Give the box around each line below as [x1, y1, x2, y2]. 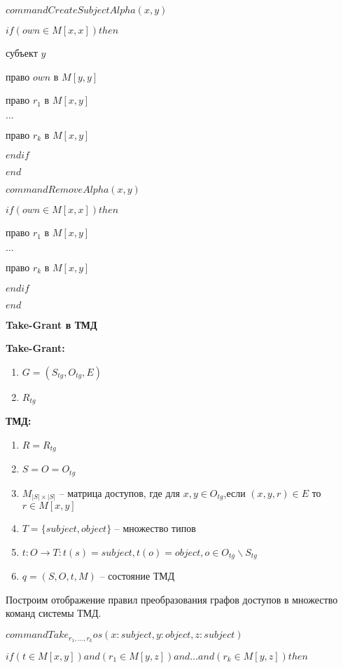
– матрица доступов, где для [59, 485, 180, 500]
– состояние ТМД [99, 568, 175, 583]
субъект [6, 46, 38, 60]
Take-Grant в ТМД [6, 317, 97, 332]
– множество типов [114, 521, 196, 536]
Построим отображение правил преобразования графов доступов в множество [6, 592, 338, 606]
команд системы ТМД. [6, 606, 101, 620]
